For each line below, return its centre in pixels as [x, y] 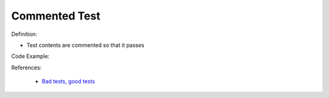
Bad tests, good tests [69, 82]
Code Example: [30, 56]
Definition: [24, 34]
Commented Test [56, 16]
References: [27, 68]
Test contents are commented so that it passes [85, 45]
